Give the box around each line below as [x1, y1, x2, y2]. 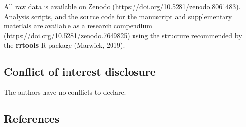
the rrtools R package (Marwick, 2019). [4, 40, 125, 50]
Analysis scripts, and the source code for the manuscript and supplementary [4, 11, 232, 21]
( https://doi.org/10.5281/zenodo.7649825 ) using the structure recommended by [4, 30, 242, 40]
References [4, 111, 60, 126]
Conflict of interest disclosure [4, 64, 156, 79]
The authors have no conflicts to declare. [4, 87, 126, 97]
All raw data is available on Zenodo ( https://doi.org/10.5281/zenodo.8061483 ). [4, 1, 241, 11]
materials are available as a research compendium [4, 21, 152, 31]
